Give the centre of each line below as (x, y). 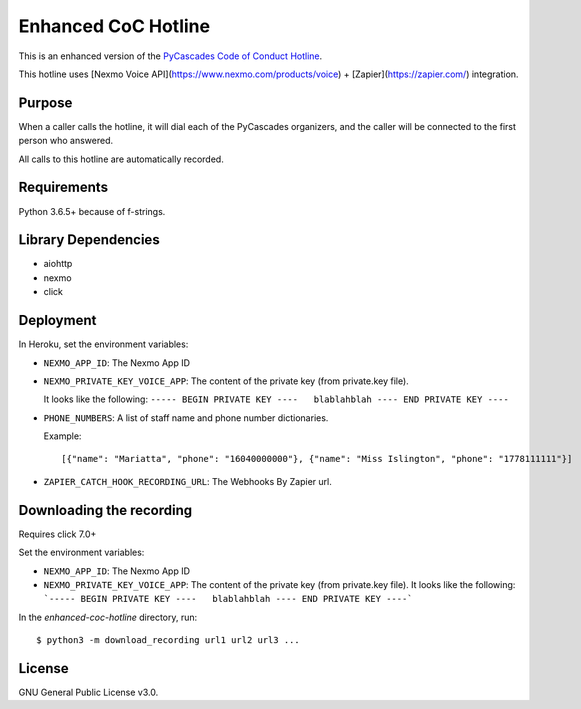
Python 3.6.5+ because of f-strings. (92, 211)
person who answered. (66, 141)
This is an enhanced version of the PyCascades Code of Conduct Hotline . (170, 56)
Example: (62, 436)
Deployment (57, 320)
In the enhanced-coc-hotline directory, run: (108, 617)
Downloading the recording (105, 510)
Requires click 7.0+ (57, 534)
